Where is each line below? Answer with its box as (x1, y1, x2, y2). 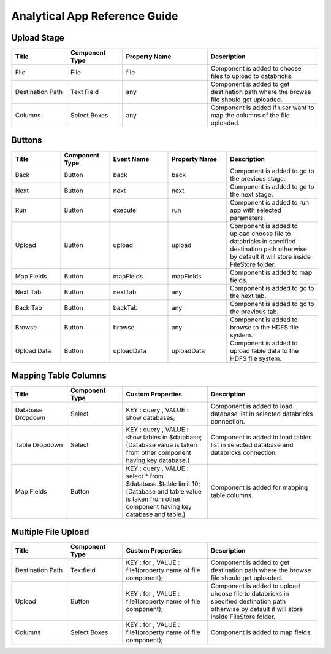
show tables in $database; (126, 433, 202, 442)
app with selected (230, 206, 282, 215)
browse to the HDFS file (230, 323, 299, 331)
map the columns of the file (210, 111, 291, 120)
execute (113, 206, 137, 215)
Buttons (11, 135, 42, 146)
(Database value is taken (126, 441, 197, 449)
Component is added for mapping (210, 483, 308, 492)
